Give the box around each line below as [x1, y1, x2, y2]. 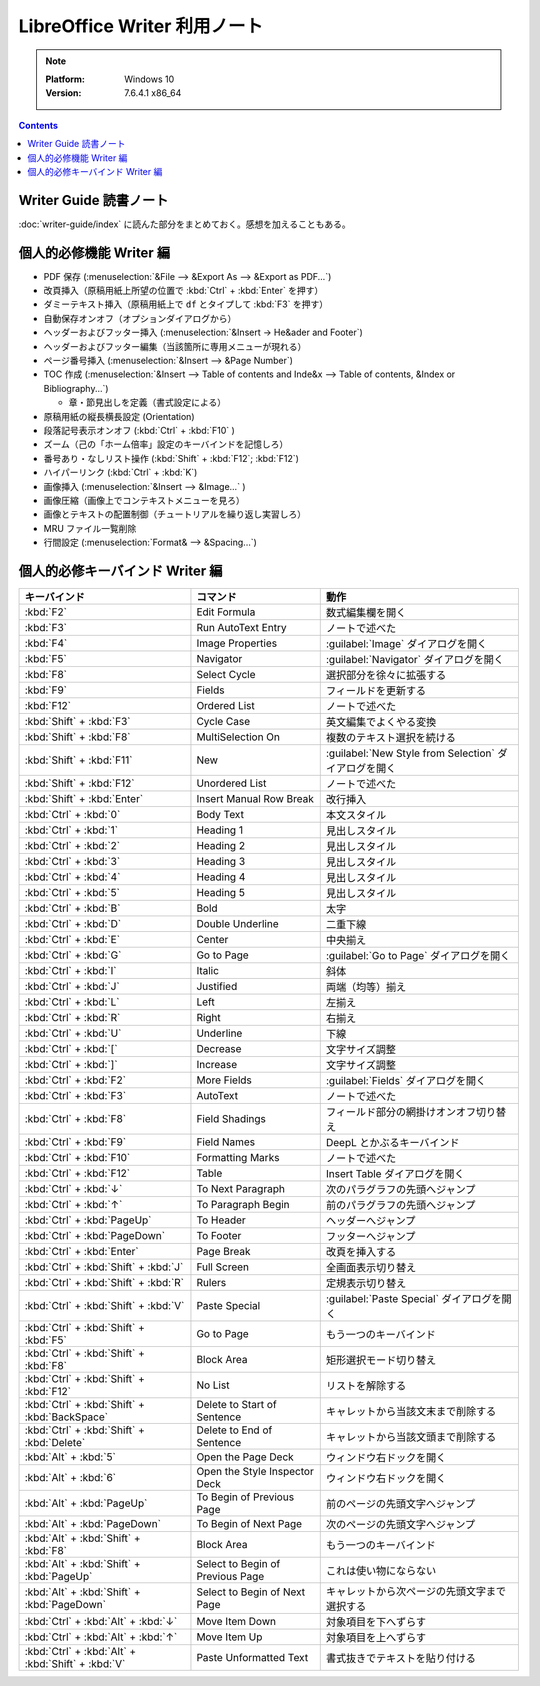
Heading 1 [196, 823, 244, 837]
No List [196, 1378, 230, 1392]
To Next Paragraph [196, 1182, 285, 1196]
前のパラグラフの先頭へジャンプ [325, 1198, 476, 1212]
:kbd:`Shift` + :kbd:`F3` [24, 715, 131, 729]
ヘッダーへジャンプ [325, 1214, 416, 1228]
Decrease [196, 1042, 242, 1056]
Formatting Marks [196, 1151, 280, 1165]
